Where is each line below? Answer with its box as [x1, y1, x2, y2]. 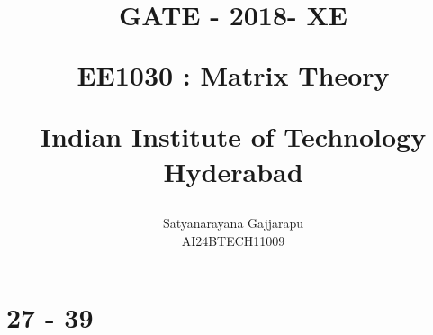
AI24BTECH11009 [181, 231, 285, 249]
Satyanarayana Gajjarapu [162, 213, 304, 231]
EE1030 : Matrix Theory [77, 57, 390, 94]
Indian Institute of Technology [40, 117, 427, 154]
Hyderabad [163, 152, 303, 189]
